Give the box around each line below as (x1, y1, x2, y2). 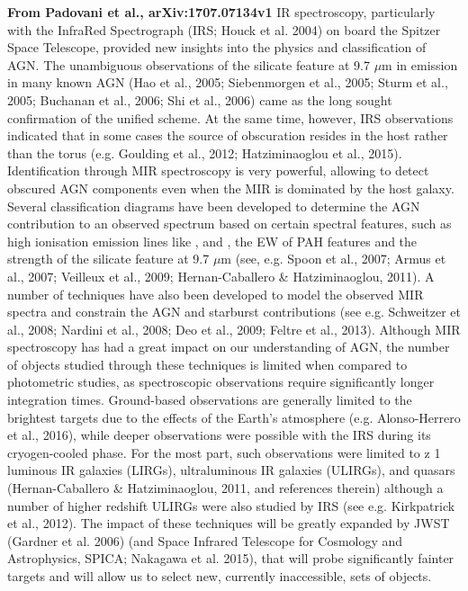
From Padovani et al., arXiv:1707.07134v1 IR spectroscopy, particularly (7, 3, 436, 21)
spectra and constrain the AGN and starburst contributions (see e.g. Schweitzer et (7, 302, 461, 321)
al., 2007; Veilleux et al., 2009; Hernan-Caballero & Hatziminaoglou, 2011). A (7, 266, 435, 285)
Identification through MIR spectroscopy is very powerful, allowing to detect (7, 161, 429, 180)
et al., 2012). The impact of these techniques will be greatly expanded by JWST (7, 514, 450, 533)
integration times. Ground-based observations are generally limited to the (7, 390, 412, 409)
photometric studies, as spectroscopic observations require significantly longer (7, 372, 435, 391)
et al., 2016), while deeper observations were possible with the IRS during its (7, 425, 431, 444)
